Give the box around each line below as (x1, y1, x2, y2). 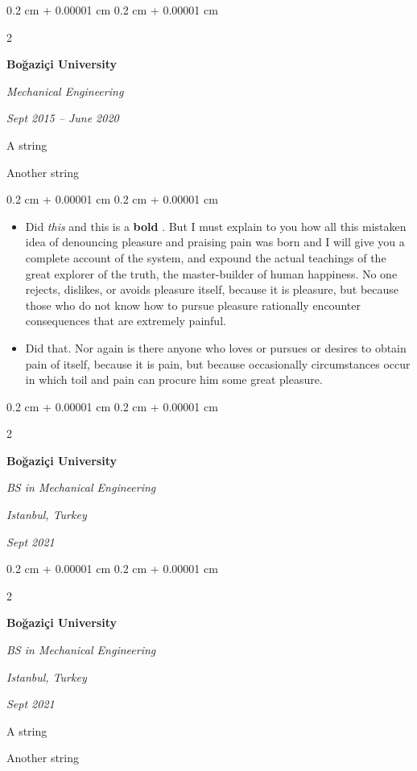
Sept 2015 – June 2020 (6, 109, 119, 126)
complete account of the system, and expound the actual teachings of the (25, 249, 386, 266)
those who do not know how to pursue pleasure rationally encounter (25, 296, 361, 313)
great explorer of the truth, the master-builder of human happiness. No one (25, 265, 398, 282)
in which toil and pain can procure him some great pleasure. (25, 371, 323, 388)
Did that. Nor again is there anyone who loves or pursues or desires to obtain (25, 339, 407, 356)
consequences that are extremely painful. (25, 312, 226, 329)
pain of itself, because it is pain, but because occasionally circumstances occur (25, 355, 411, 372)
